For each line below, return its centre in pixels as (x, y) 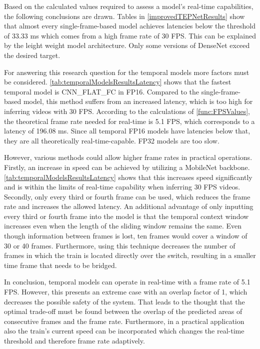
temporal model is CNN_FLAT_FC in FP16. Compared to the (102, 91)
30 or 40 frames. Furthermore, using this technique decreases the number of (120, 245)
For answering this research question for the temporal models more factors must (127, 72)
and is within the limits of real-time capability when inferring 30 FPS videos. (122, 187)
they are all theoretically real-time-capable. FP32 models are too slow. (112, 140)
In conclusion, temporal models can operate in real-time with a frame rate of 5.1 (127, 282)
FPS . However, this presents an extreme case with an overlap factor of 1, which (126, 292)
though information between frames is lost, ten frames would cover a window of (126, 236)
